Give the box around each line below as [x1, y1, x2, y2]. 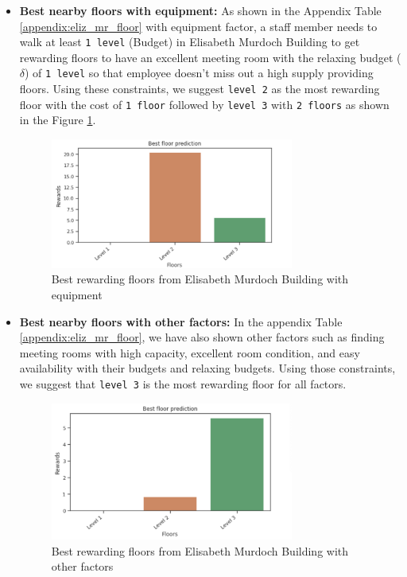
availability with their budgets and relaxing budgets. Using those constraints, [19, 360, 396, 376]
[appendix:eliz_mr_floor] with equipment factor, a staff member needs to [19, 18, 378, 34]
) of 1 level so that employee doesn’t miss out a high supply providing [25, 64, 374, 81]
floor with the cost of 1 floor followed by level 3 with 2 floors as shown [19, 96, 390, 112]
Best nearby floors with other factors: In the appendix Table [19, 313, 343, 329]
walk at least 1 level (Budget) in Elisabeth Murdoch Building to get [19, 33, 360, 50]
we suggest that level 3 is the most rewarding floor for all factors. [19, 375, 347, 392]
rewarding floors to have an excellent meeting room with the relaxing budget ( [19, 49, 401, 65]
